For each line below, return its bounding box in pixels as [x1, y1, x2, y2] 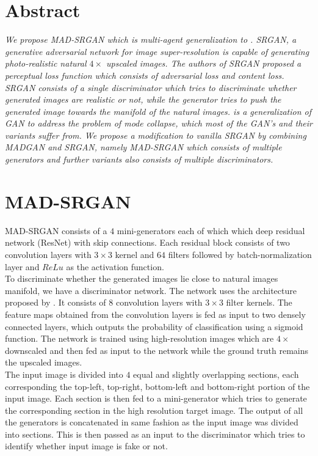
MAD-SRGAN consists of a [5, 224, 107, 237]
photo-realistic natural [5, 57, 87, 70]
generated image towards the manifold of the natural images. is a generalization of [5, 105, 312, 117]
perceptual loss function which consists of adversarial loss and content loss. [5, 68, 284, 81]
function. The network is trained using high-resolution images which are [5, 332, 274, 345]
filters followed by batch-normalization [168, 248, 312, 260]
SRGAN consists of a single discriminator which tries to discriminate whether [5, 81, 297, 94]
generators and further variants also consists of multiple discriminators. [5, 153, 273, 166]
